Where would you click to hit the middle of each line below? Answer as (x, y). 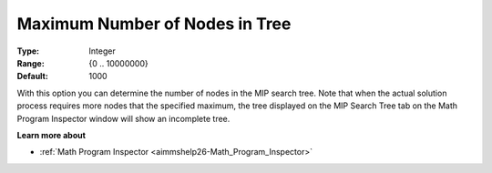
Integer (102, 51)
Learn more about (51, 135)
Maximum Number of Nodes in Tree (154, 24)
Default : (33, 76)
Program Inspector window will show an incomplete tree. (123, 118)
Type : (28, 51)
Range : (31, 63)
